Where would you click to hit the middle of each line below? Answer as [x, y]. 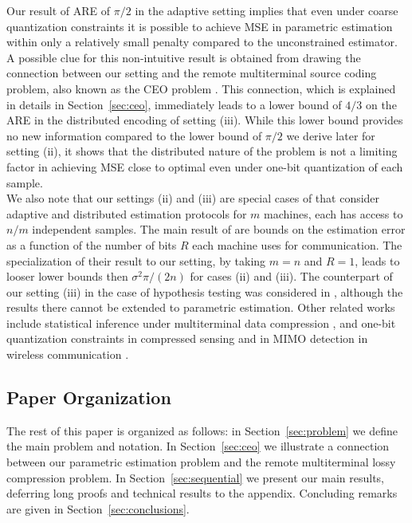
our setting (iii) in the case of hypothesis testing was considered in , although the [205, 291]
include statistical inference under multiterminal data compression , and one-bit [201, 322]
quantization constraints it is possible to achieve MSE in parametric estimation [200, 26]
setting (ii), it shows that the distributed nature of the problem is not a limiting [202, 151]
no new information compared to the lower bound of [134, 135]
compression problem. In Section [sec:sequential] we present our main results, [196, 477]
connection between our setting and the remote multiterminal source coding [192, 73]
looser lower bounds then [67, 276]
